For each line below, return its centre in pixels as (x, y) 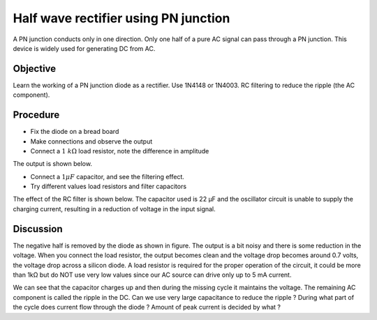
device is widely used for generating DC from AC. (84, 48)
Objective (35, 69)
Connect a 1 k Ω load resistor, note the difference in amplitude (120, 151)
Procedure (36, 115)
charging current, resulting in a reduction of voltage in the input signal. (114, 208)
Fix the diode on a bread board (75, 132)
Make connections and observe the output (91, 141)
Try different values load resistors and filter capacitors (109, 186)
